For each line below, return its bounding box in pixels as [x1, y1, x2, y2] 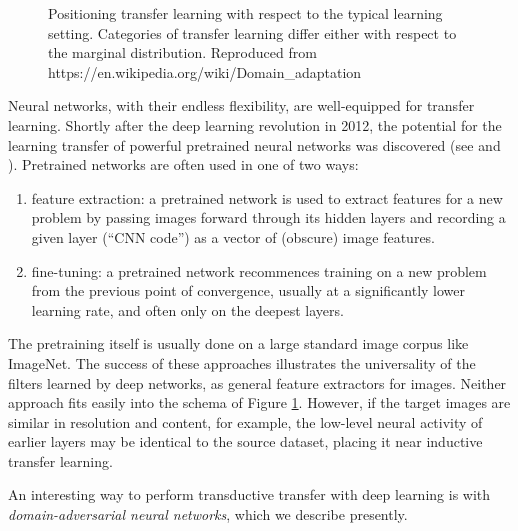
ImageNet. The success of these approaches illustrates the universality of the [8, 352, 476, 373]
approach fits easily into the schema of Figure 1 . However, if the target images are [8, 392, 511, 413]
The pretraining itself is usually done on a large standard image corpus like [8, 333, 469, 354]
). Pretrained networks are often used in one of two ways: [8, 154, 359, 175]
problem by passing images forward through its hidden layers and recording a [31, 207, 506, 228]
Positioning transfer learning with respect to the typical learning [48, 3, 443, 23]
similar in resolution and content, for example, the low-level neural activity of [8, 411, 483, 432]
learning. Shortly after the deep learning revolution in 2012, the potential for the [8, 114, 502, 135]
